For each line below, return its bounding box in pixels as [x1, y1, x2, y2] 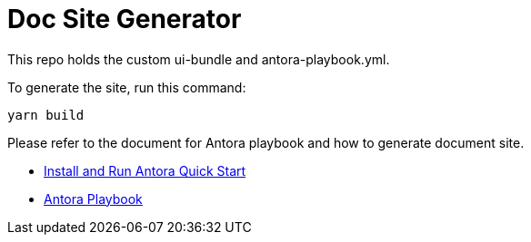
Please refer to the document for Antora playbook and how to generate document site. [7, 134, 525, 150]
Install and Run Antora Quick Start [44, 162, 246, 179]
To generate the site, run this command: [7, 79, 246, 95]
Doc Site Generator [7, 4, 242, 34]
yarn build [7, 107, 85, 122]
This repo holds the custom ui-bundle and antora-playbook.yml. [7, 51, 390, 67]
